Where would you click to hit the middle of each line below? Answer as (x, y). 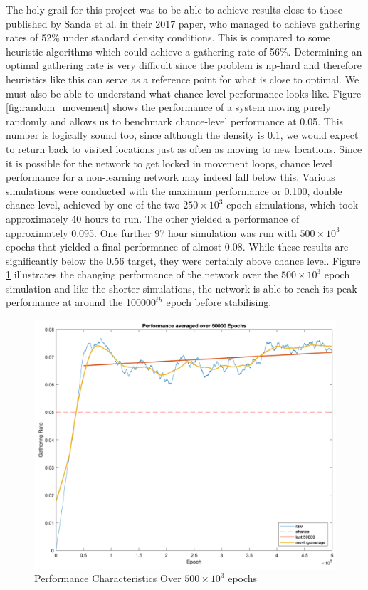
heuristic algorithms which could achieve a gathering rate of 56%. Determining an (184, 51)
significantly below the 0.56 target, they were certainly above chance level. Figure (183, 260)
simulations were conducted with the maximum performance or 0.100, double (174, 190)
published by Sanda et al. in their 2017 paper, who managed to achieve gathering (183, 23)
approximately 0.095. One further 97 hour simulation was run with (151, 232)
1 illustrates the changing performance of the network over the (142, 274)
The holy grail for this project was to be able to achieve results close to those (174, 9)
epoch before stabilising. (219, 302)
